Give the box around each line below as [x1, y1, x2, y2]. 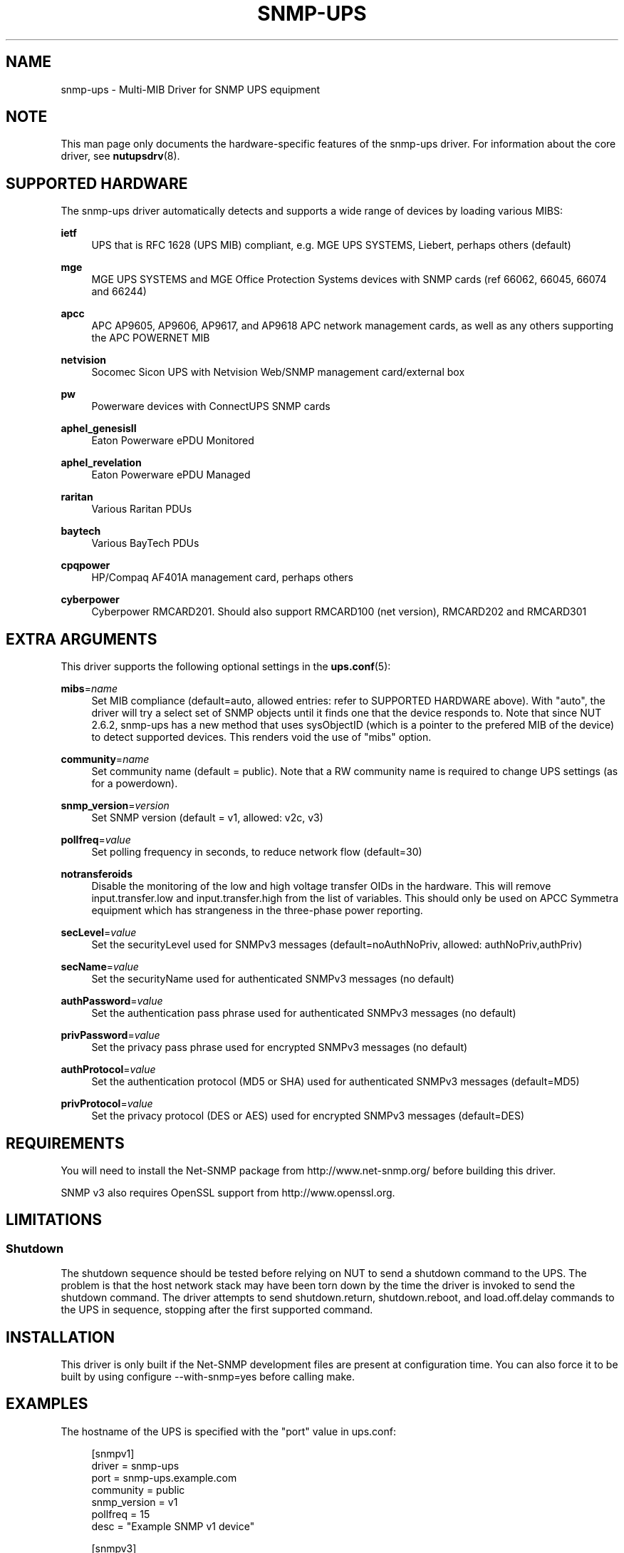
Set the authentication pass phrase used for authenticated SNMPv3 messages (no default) [91, 1007, 516, 1020]
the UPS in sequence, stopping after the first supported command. [61, 1303, 373, 1316]
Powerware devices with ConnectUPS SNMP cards [91, 400, 331, 413]
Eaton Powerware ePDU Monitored [91, 434, 254, 447]
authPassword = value [61, 995, 163, 1008]
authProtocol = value [61, 1063, 156, 1076]
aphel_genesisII [61, 422, 137, 435]
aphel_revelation [61, 456, 142, 469]
